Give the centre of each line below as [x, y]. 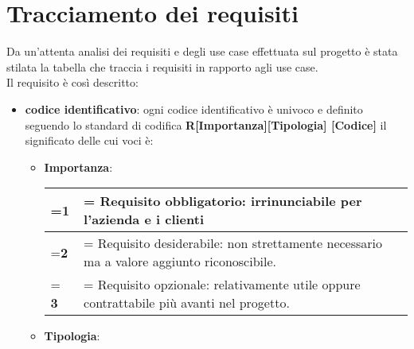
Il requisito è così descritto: [72, 82]
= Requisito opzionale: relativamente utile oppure [222, 285]
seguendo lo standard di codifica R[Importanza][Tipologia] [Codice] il [206, 124]
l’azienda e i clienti [144, 219]
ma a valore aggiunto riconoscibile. [180, 262]
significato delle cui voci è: [89, 140]
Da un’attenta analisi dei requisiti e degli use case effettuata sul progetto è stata [202, 51]
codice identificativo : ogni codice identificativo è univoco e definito [194, 109]
